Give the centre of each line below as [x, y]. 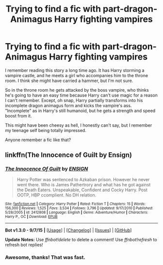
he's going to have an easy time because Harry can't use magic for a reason [81, 95]
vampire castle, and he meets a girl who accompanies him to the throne [77, 75]
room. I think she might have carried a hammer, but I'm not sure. [69, 81]
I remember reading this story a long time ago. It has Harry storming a [75, 70]
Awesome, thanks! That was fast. [45, 257]
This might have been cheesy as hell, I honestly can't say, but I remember [79, 125]
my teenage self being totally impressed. [46, 130]
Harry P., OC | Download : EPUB [31, 216]
